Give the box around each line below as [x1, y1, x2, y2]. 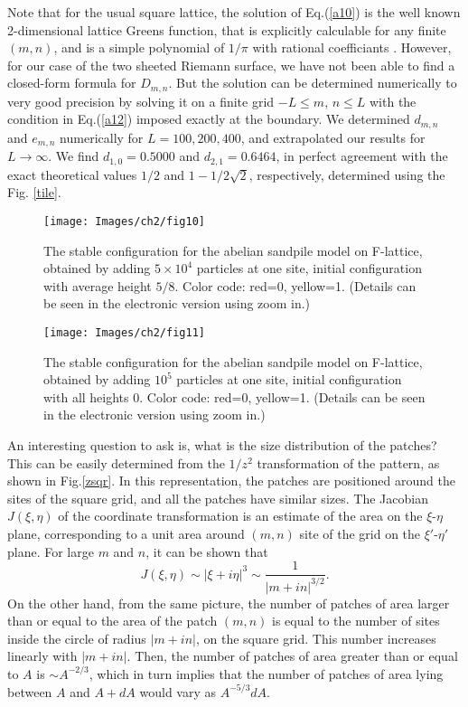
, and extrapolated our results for [240, 127, 426, 146]
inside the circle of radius [7, 628, 146, 647]
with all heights [43, 387, 129, 406]
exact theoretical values [7, 165, 137, 184]
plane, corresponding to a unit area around [7, 524, 245, 542]
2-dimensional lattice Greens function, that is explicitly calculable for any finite [7, 20, 446, 39]
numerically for [60, 127, 144, 146]
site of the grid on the [299, 524, 421, 542]
